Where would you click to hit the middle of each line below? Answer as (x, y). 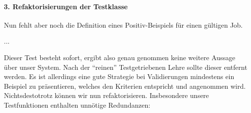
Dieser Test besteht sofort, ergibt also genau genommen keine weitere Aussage (120, 57)
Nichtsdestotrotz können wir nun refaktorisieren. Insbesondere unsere (107, 95)
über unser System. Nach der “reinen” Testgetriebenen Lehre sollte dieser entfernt (126, 67)
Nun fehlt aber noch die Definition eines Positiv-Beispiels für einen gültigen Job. (123, 24)
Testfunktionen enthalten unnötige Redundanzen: (77, 105)
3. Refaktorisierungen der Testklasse (66, 6)
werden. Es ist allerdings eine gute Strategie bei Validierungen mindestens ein (119, 76)
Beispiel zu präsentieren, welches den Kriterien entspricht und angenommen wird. (125, 86)
